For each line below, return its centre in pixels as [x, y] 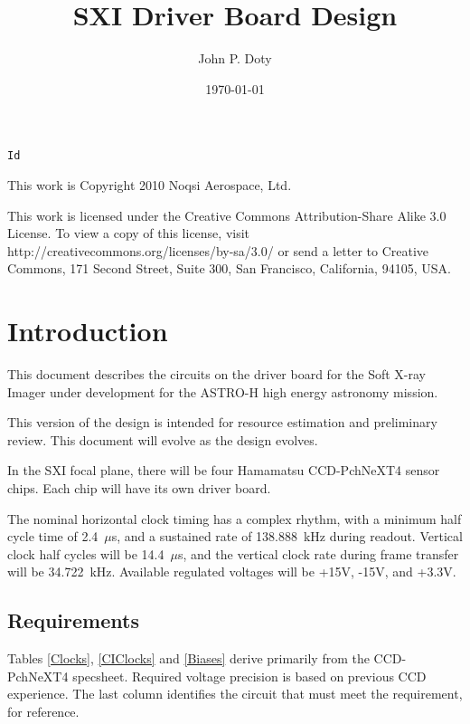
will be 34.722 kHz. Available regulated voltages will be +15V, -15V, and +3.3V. [232, 572]
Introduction [88, 331]
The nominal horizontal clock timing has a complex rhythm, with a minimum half [235, 518]
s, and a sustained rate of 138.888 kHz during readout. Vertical [287, 536]
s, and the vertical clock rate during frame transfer [318, 553]
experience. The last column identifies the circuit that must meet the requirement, [235, 694]
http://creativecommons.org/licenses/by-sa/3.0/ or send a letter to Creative [218, 250]
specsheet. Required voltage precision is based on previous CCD [249, 676]
